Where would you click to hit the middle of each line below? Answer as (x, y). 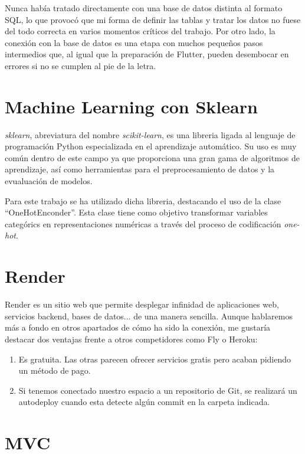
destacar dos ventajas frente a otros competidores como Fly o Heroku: (131, 339)
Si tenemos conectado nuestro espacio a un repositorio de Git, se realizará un (158, 390)
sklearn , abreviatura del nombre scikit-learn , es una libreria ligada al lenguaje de (150, 134)
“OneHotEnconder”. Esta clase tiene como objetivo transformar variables (136, 212)
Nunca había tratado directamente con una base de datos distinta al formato (144, 8)
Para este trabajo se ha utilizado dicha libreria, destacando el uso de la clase (143, 200)
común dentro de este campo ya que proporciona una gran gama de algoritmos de (152, 157)
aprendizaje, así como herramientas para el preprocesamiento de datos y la (140, 169)
